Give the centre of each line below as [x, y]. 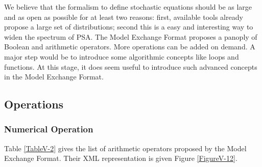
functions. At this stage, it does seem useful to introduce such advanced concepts [131, 66]
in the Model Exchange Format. [54, 77]
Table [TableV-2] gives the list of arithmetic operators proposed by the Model [125, 148]
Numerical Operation [49, 129]
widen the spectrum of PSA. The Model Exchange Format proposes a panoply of [131, 36]
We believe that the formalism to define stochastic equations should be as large [128, 7]
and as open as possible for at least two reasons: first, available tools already [124, 17]
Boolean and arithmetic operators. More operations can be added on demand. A [130, 47]
